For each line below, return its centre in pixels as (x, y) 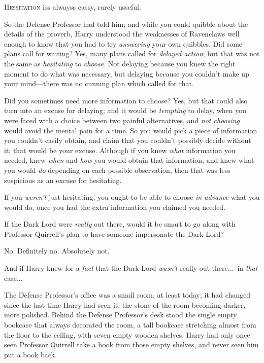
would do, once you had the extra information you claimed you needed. (115, 207)
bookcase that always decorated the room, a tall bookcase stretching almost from (130, 325)
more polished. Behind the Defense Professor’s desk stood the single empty (121, 315)
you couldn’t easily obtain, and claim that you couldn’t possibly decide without (128, 140)
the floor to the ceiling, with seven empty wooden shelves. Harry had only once (127, 334)
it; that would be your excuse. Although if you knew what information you (120, 150)
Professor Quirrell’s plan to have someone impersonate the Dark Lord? (114, 233)
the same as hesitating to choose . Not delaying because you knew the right (120, 63)
